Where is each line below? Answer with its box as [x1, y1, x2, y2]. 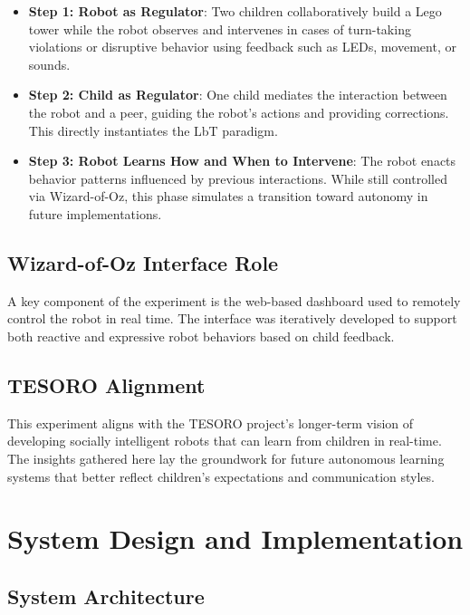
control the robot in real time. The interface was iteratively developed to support [7, 309, 457, 328]
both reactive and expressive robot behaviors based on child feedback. [7, 326, 395, 345]
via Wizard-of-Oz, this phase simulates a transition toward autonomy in [28, 187, 428, 206]
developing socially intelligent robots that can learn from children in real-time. [7, 431, 442, 450]
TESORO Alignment [7, 370, 206, 399]
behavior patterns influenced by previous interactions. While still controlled [28, 168, 447, 187]
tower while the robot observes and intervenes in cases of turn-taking [28, 19, 411, 38]
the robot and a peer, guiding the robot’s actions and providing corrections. [28, 102, 449, 121]
